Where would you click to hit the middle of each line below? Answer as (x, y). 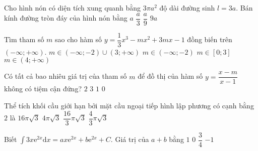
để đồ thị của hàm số (170, 76)
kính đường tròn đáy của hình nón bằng (66, 18)
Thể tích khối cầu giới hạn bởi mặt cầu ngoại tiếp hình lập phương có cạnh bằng (129, 105)
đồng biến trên (210, 39)
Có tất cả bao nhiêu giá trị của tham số (66, 76)
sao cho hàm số (79, 39)
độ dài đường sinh (187, 8)
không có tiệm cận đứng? (43, 89)
